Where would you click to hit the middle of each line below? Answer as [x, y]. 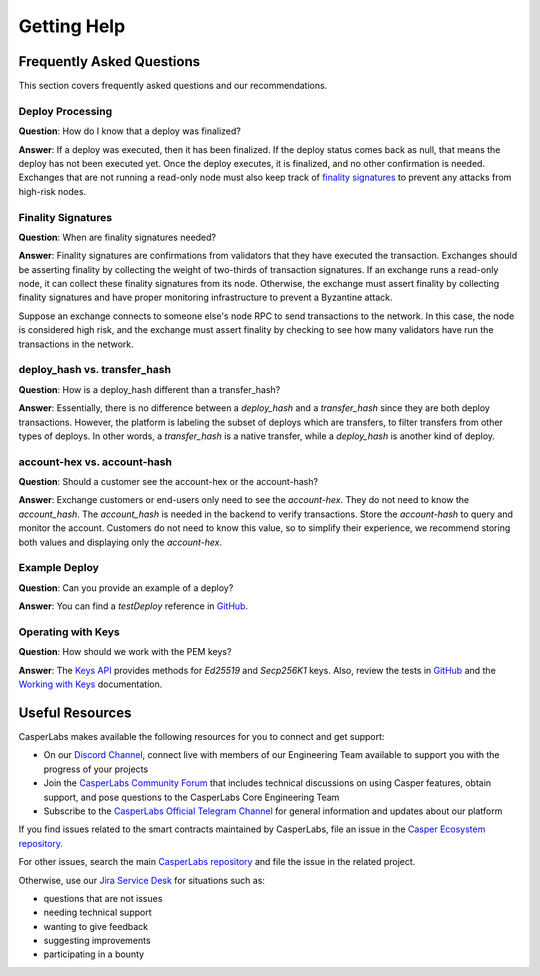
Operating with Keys [69, 632]
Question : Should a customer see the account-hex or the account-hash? [168, 482]
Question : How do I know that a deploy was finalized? [130, 131]
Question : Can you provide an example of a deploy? [126, 587]
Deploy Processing [65, 111]
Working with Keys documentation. [90, 684]
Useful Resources [75, 712]
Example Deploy [59, 568]
